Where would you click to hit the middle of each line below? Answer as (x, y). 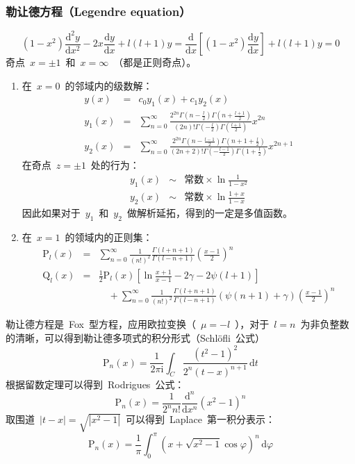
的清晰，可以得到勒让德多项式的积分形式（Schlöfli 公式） (135, 338)
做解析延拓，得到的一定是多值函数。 (209, 213)
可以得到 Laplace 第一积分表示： (200, 419)
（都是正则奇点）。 (155, 62)
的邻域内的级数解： (109, 85)
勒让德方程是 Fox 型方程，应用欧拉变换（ (101, 324)
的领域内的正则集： (109, 237)
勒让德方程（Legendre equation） (98, 11)
